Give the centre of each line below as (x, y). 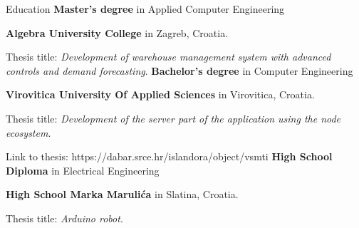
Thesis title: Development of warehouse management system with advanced (168, 57)
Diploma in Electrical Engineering (83, 170)
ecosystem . (28, 132)
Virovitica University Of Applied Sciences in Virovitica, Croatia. (160, 94)
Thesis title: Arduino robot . (64, 218)
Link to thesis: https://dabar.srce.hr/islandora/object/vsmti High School (169, 156)
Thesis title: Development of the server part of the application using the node (173, 118)
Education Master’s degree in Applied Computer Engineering (145, 9)
